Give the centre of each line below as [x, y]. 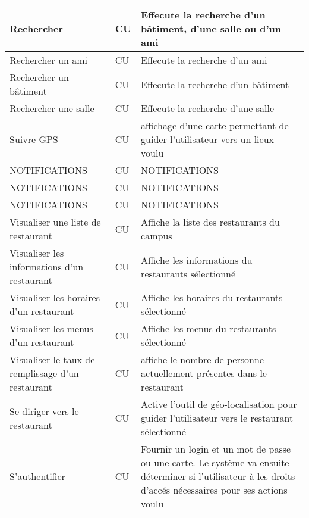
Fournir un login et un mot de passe [216, 449]
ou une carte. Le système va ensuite [215, 462]
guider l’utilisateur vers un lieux [208, 139]
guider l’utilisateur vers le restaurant [217, 418]
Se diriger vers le [44, 411]
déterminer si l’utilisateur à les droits [218, 476]
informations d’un [47, 266]
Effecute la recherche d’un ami [204, 60]
